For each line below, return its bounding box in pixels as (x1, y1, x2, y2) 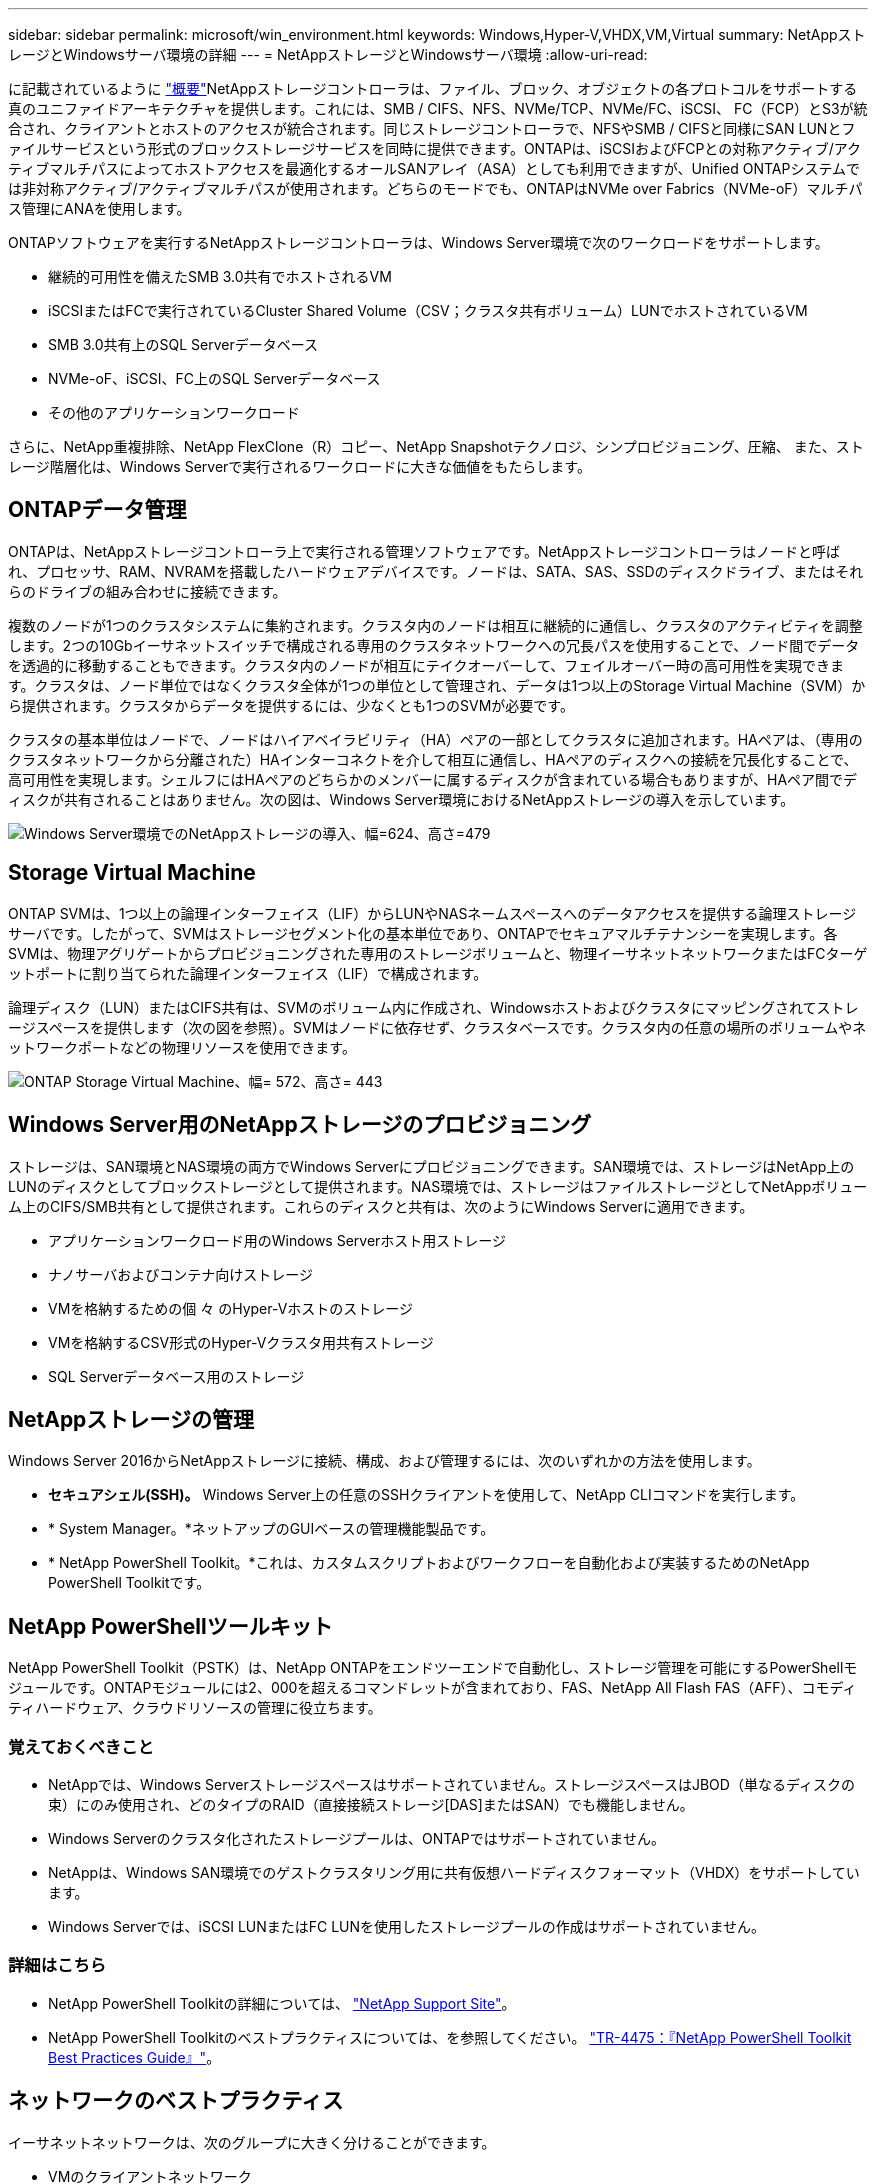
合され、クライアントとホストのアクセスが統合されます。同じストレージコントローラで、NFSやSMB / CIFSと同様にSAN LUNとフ (8, 120, 856, 137)
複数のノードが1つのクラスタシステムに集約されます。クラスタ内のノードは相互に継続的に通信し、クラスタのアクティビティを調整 (8, 616, 863, 634)
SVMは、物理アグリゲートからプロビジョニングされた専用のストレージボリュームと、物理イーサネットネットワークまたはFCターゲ (8, 944, 868, 962)
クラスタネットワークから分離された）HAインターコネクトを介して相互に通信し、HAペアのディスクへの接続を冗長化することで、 (8, 750, 858, 768)
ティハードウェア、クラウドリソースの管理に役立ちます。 (8, 1699, 382, 1717)
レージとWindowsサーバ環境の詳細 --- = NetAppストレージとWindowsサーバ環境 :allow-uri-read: (8, 46, 648, 63)
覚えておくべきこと (8, 1736, 154, 1757)
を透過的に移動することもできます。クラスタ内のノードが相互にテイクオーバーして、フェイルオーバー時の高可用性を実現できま (8, 656, 845, 674)
